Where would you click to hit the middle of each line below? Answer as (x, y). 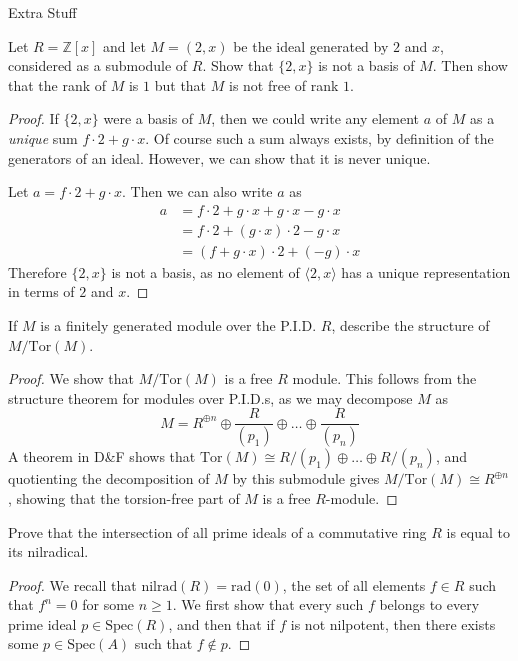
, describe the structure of (410, 325)
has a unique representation (426, 271)
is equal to (478, 531)
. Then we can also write (197, 191)
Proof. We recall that (72, 584)
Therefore (37, 271)
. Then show (470, 65)
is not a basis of (366, 65)
